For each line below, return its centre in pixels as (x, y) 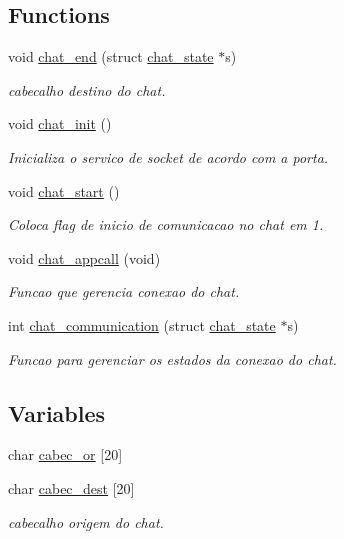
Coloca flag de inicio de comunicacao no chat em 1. (166, 224)
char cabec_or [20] (65, 454)
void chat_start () (64, 190)
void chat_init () (60, 123)
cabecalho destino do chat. (87, 89)
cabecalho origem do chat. (86, 521)
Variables (57, 412)
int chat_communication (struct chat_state (142, 324)
